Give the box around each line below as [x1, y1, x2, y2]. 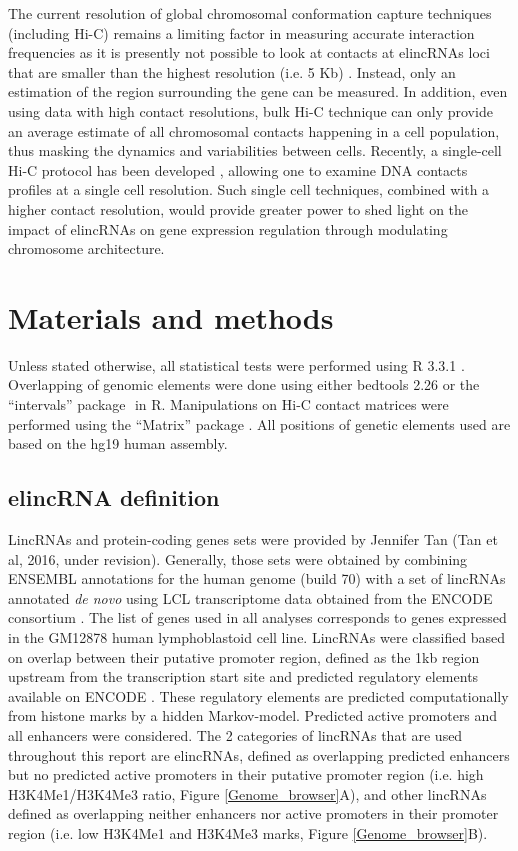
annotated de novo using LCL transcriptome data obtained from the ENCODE [8, 587, 493, 608]
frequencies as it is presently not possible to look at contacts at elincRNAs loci [8, 42, 490, 63]
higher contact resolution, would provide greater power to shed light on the [8, 198, 469, 219]
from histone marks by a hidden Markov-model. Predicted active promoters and [8, 705, 498, 726]
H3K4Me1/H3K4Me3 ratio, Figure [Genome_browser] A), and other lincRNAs [8, 783, 487, 804]
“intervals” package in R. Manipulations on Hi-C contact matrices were [8, 394, 449, 415]
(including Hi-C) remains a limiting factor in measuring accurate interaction [8, 22, 475, 43]
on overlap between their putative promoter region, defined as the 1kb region [8, 646, 480, 667]
